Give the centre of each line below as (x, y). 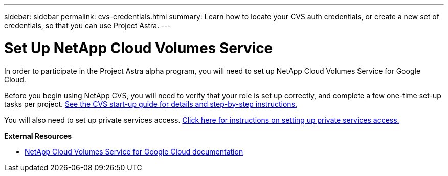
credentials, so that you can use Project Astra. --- (88, 25)
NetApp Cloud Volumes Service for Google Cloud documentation (134, 151)
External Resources (38, 136)
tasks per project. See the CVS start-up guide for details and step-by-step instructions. (151, 104)
